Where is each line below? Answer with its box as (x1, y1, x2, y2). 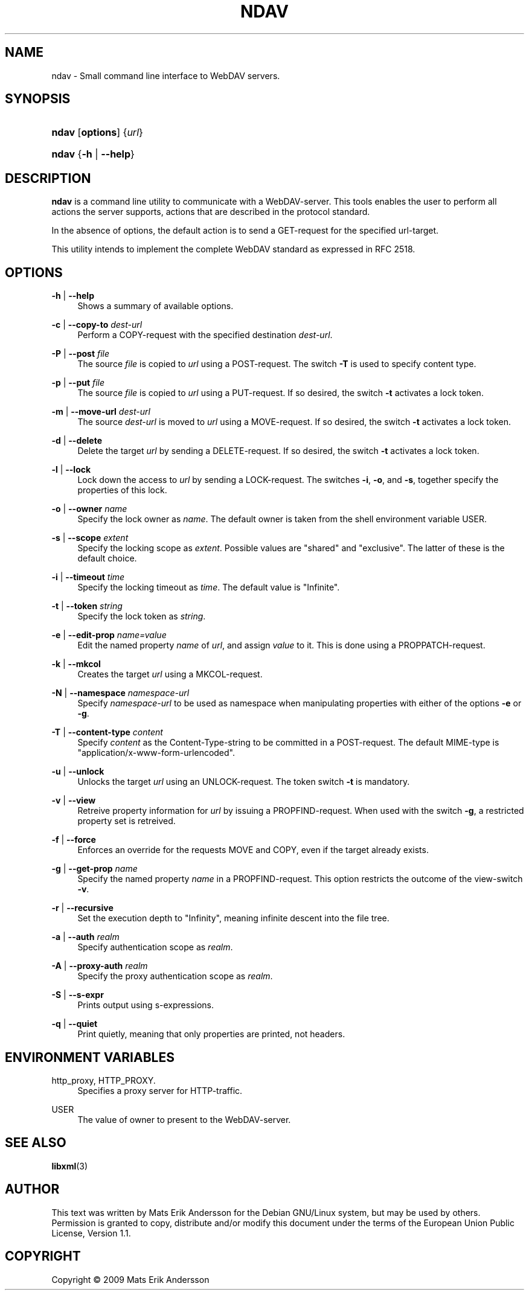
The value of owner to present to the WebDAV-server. (77, 1114, 291, 1125)
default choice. (77, 553, 137, 564)
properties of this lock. (77, 485, 167, 496)
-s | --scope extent (51, 532, 129, 543)
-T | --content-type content (51, 727, 163, 738)
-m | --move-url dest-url (51, 406, 150, 417)
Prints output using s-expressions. (77, 1000, 214, 1011)
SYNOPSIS (5, 91, 71, 107)
